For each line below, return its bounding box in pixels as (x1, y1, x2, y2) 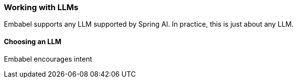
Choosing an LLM (4, 37, 61, 46)
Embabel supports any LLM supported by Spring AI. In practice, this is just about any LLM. (4, 20, 294, 29)
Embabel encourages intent (4, 54, 92, 63)
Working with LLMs (4, 2, 79, 12)
